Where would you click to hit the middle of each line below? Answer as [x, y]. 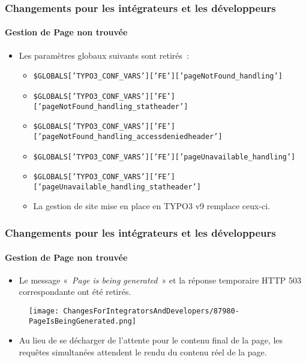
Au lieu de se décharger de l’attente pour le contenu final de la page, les [151, 340]
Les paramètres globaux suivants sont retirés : [104, 55]
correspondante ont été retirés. [75, 292]
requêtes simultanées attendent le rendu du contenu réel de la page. [143, 352]
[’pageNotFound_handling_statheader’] [111, 106]
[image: [44, 311]
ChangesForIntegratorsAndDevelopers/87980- [151, 311]
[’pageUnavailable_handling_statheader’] [117, 187]
